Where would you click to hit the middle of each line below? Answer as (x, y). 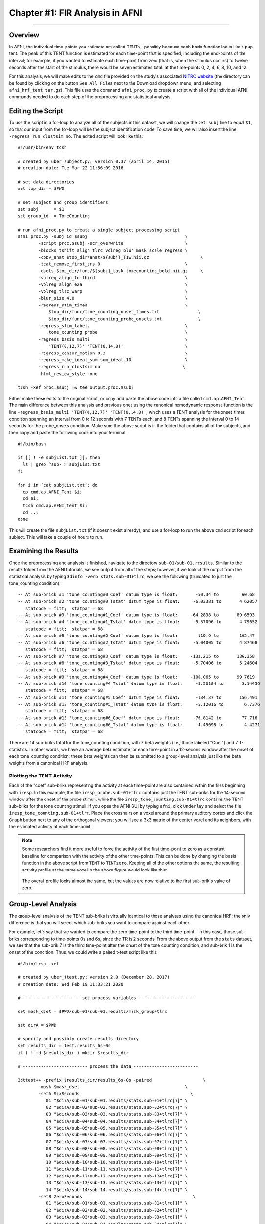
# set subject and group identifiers (63, 202)
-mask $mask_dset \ (113, 1087)
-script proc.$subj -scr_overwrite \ (113, 243)
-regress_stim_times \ (113, 305)
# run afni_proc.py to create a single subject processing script (99, 230)
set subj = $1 (41, 209)
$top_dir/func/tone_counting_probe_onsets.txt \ (125, 319)
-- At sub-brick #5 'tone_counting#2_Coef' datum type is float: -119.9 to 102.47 (136, 636)
